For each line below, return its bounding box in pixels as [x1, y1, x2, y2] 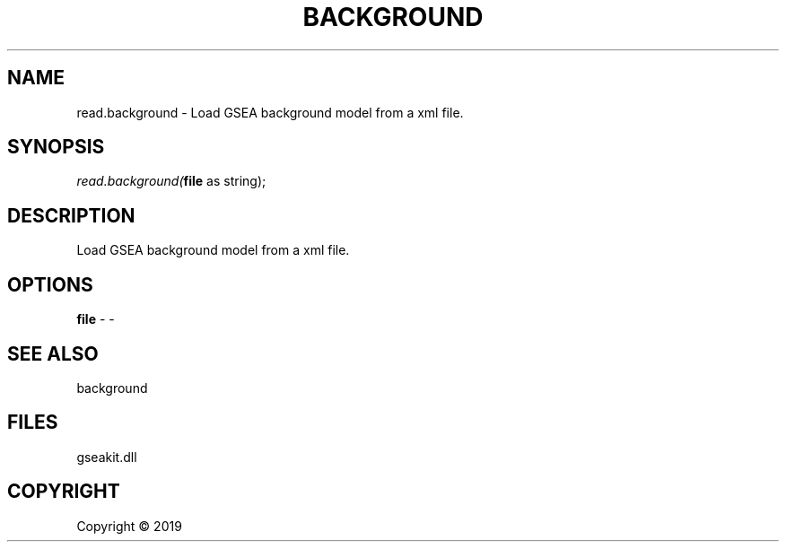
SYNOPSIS [7, 135, 105, 159]
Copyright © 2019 [76, 518, 182, 534]
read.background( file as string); [76, 173, 266, 189]
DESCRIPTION [7, 204, 135, 227]
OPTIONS [7, 273, 93, 296]
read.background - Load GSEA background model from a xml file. [76, 104, 464, 120]
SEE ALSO [7, 342, 99, 365]
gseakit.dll [76, 449, 137, 465]
